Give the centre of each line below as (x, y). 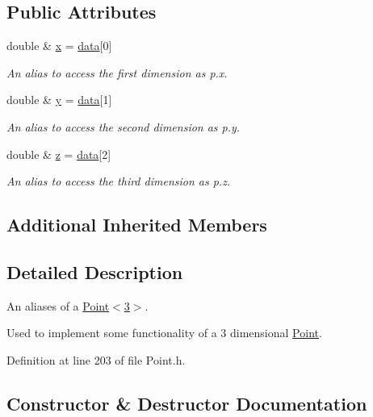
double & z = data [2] (59, 154)
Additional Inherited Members (137, 225)
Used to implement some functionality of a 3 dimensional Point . (164, 333)
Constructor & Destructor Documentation (187, 403)
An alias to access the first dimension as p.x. (117, 72)
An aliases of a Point (58, 305)
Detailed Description (95, 271)
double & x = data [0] (59, 46)
